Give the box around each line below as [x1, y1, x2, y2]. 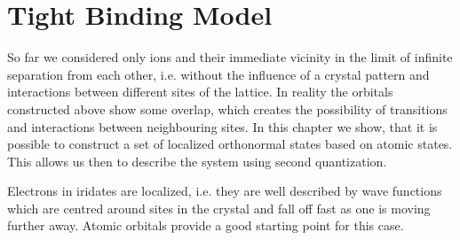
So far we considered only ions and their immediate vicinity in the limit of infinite [7, 48, 453, 66]
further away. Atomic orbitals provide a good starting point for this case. [7, 216, 404, 235]
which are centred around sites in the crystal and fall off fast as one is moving [7, 198, 431, 217]
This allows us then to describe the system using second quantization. [7, 151, 387, 170]
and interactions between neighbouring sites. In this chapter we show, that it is [7, 117, 438, 135]
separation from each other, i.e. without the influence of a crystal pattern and [7, 65, 430, 83]
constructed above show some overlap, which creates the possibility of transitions [7, 99, 448, 118]
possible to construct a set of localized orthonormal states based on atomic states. [7, 135, 453, 153]
